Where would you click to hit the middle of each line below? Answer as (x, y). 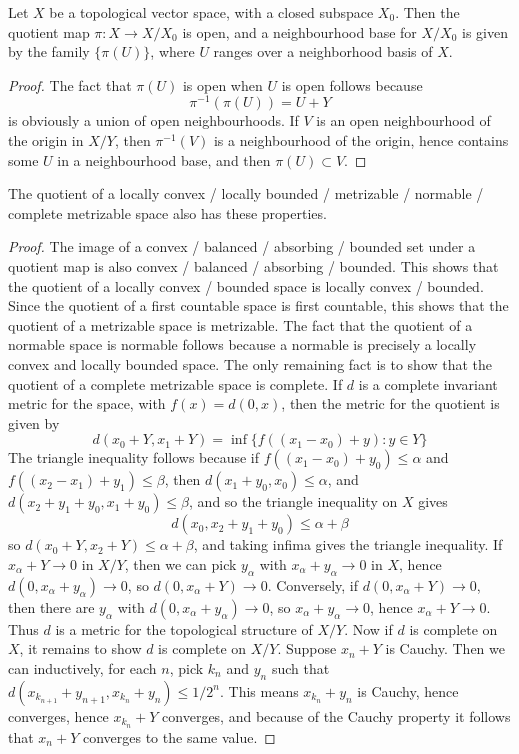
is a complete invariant (428, 383)
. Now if (368, 628)
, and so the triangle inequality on (293, 501)
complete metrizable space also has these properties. (167, 212)
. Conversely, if (312, 584)
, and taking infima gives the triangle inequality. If (348, 544)
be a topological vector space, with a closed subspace (211, 12)
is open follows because (352, 84)
